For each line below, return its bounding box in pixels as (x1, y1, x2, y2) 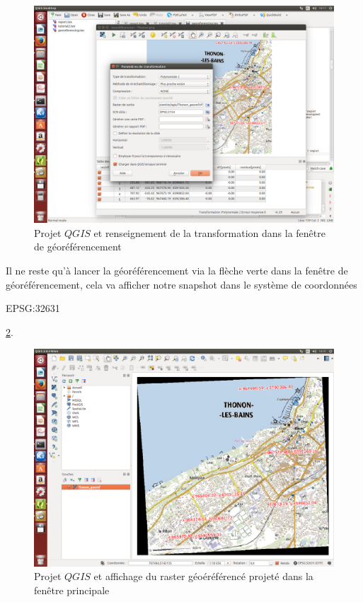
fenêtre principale (34, 582, 110, 597)
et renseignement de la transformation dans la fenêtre (93, 225, 325, 240)
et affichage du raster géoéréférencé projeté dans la (93, 569, 313, 584)
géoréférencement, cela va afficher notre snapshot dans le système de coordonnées (6, 277, 357, 291)
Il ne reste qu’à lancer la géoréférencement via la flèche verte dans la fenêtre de (6, 263, 348, 278)
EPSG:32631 (6, 301, 60, 316)
